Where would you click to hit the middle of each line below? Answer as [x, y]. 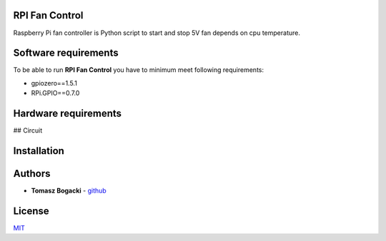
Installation [39, 151]
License [31, 211]
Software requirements [66, 53]
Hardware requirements [67, 114]
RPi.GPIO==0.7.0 [55, 93]
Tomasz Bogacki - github [69, 191]
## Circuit [28, 130]
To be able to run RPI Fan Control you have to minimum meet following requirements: [139, 70]
